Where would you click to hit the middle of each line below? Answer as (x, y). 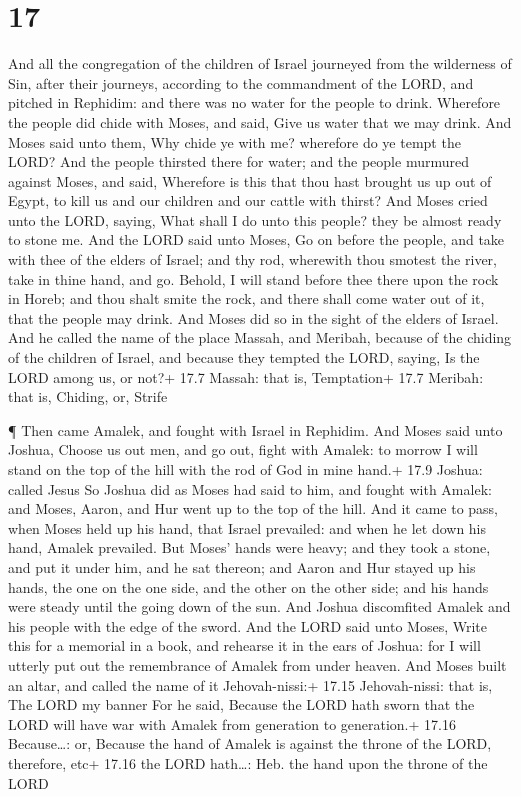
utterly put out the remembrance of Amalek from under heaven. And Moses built (257, 664)
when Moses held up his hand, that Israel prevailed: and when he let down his (247, 527)
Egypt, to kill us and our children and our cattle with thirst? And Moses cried (248, 200)
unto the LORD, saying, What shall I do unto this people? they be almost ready (255, 219)
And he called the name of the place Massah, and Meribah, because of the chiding (260, 337)
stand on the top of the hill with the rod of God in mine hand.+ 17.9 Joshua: (245, 469)
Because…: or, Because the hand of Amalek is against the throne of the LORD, (250, 743)
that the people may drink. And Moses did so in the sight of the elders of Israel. (253, 317)
